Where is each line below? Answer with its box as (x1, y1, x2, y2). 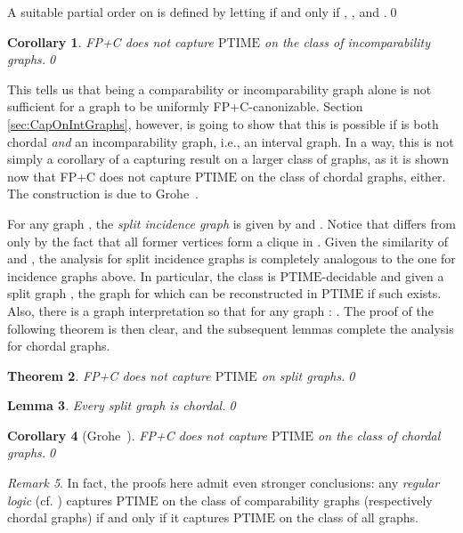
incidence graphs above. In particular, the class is (7, 266, 276, 285)
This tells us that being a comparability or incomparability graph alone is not (7, 79, 432, 98)
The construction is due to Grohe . (7, 184, 199, 203)
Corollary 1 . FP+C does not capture (7, 32, 214, 51)
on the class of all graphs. (279, 508, 418, 527)
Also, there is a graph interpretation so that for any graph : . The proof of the (7, 301, 434, 319)
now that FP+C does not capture (7, 166, 191, 185)
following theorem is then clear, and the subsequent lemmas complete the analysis (7, 319, 454, 337)
